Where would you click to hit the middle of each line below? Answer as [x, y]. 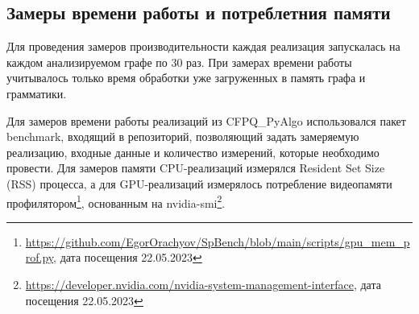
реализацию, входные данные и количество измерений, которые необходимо [193, 152]
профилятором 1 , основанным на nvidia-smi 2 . [116, 201]
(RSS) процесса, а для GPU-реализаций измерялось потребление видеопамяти [199, 183]
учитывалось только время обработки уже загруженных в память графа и [186, 78]
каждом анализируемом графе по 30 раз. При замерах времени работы [179, 62]
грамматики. [37, 93]
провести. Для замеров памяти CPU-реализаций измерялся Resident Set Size [196, 168]
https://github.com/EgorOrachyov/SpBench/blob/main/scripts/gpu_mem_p [218, 241]
